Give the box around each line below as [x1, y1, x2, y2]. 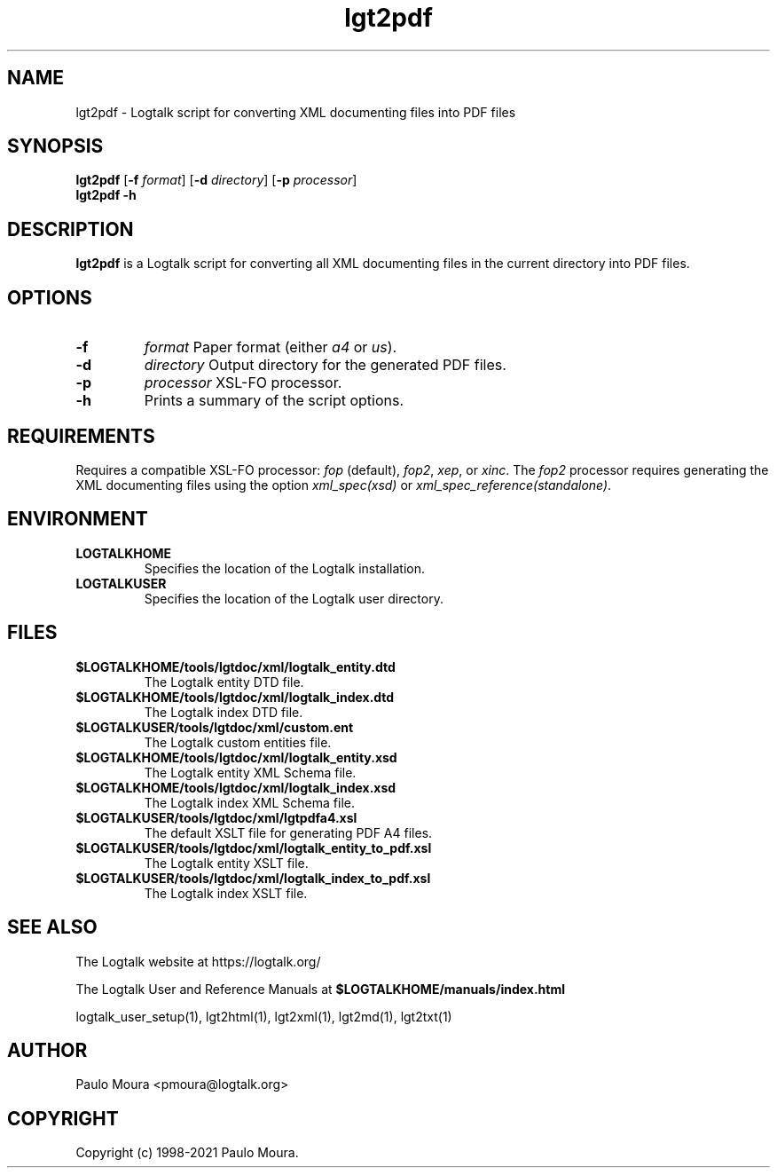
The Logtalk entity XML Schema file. [144, 764, 357, 780]
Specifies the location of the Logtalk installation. [144, 560, 426, 576]
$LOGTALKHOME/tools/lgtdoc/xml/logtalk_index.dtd [75, 689, 395, 705]
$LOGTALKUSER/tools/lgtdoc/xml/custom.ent [75, 719, 354, 735]
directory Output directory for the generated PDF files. [144, 356, 506, 375]
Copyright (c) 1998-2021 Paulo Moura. [75, 1145, 299, 1161]
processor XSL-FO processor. [144, 374, 342, 392]
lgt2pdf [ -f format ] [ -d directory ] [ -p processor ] [75, 172, 357, 188]
